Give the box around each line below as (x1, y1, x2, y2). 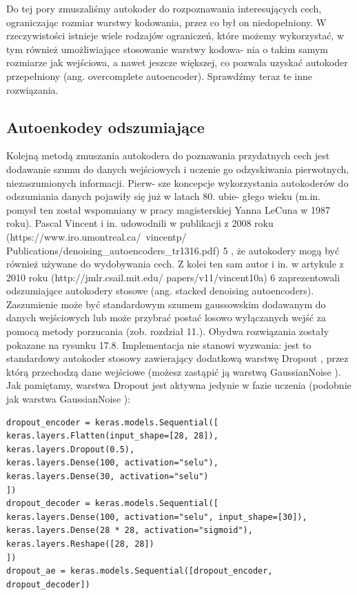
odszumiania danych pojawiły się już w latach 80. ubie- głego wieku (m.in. (6, 189, 321, 203)
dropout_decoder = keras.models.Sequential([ (6, 498, 218, 509)
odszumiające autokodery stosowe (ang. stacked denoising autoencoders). (6, 283, 314, 298)
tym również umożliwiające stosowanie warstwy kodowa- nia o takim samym (6, 41, 328, 56)
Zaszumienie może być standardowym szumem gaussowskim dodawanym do (6, 296, 326, 311)
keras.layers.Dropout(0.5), (6, 444, 135, 454)
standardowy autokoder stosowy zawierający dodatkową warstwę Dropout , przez (6, 351, 349, 365)
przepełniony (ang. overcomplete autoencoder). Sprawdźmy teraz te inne (6, 68, 312, 83)
